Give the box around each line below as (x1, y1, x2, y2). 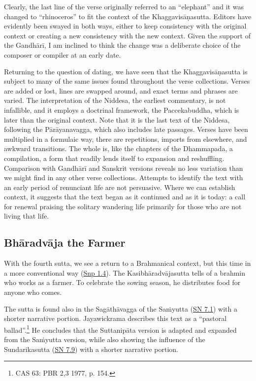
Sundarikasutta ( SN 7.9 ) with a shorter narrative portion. (4, 344, 178, 354)
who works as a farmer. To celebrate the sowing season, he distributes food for (4, 277, 241, 287)
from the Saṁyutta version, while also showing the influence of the (4, 334, 205, 345)
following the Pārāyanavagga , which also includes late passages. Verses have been (4, 124, 248, 134)
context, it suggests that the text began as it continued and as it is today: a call (4, 191, 246, 202)
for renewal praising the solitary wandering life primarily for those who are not (4, 201, 242, 211)
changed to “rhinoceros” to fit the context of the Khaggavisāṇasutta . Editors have (4, 11, 252, 21)
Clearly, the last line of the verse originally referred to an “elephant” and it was (4, 1, 244, 11)
